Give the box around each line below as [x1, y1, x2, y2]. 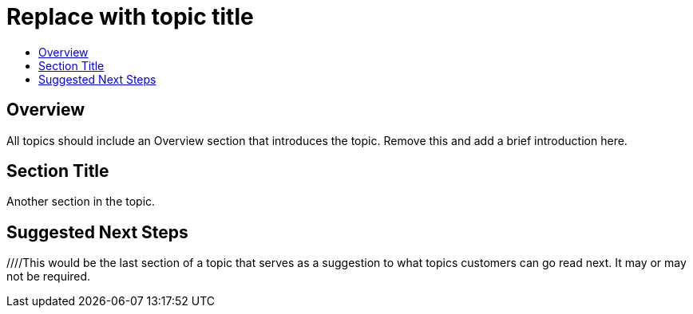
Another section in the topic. [6, 194, 156, 209]
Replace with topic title [6, 3, 254, 30]
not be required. [6, 269, 91, 284]
